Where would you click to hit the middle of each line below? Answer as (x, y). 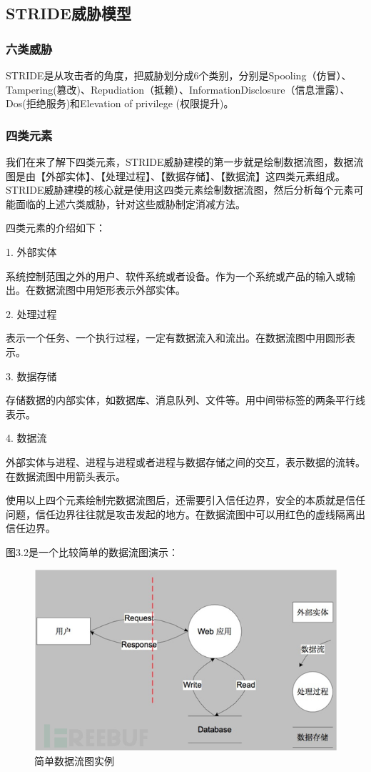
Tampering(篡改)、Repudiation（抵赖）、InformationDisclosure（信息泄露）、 (178, 89)
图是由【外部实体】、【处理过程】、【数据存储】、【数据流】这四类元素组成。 (176, 175)
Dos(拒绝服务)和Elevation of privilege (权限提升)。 (120, 103)
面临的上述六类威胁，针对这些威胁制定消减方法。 (130, 203)
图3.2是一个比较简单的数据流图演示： (92, 551)
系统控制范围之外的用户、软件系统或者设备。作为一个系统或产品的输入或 (176, 276)
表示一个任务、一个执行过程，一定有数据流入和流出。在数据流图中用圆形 (176, 338)
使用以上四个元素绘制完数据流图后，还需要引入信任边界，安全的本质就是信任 (185, 500)
